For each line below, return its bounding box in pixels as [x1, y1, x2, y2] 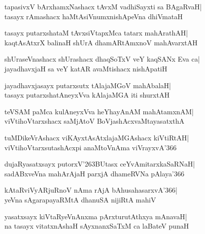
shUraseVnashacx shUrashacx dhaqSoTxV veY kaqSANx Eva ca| [4, 54, 200, 64]
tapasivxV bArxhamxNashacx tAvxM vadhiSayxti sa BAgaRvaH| [4, 1, 202, 11]
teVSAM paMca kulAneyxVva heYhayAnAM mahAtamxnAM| [4, 106, 194, 116]
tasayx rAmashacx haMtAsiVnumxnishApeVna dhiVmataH [4, 11, 183, 21]
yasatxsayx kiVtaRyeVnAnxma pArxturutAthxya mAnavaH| [4, 211, 187, 221]
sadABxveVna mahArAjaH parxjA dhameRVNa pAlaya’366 [4, 168, 184, 178]
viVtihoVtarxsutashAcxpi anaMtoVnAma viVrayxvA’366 [4, 142, 177, 152]
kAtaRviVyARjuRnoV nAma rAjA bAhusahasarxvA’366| [4, 185, 177, 195]
